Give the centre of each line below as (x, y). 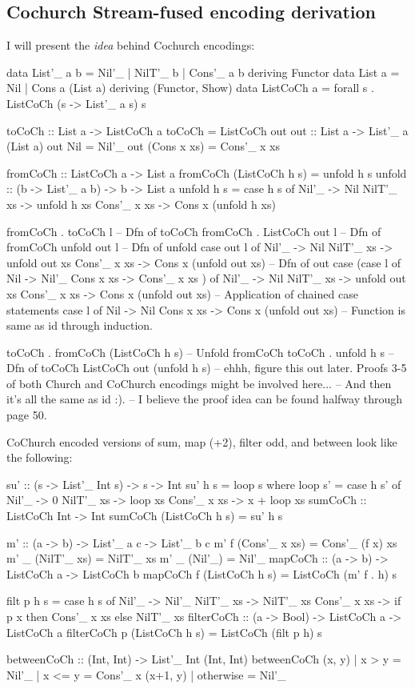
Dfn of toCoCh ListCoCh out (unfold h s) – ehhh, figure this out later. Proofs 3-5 (207, 368)
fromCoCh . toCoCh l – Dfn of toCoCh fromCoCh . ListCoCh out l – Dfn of (194, 231)
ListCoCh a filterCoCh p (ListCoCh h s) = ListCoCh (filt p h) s (164, 632)
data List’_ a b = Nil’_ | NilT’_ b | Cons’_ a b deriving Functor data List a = (203, 72)
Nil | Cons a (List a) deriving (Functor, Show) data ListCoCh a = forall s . (190, 88)
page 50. (27, 415)
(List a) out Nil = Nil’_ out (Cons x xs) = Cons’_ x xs (144, 146)
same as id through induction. (80, 325)
